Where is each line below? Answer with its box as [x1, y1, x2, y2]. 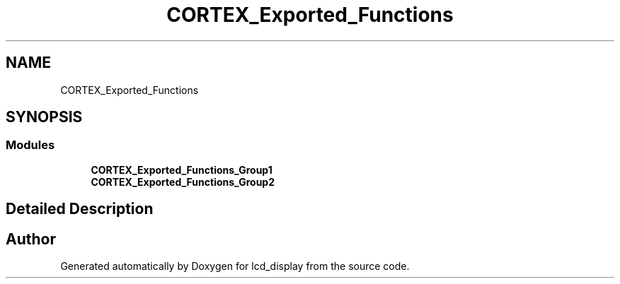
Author [6, 230, 56, 248]
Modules [6, 138, 55, 153]
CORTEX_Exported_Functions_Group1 [91, 163, 272, 176]
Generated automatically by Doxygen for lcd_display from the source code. [60, 260, 410, 273]
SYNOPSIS [6, 108, 83, 126]
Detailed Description [6, 200, 154, 218]
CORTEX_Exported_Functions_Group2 [91, 175, 275, 188]
